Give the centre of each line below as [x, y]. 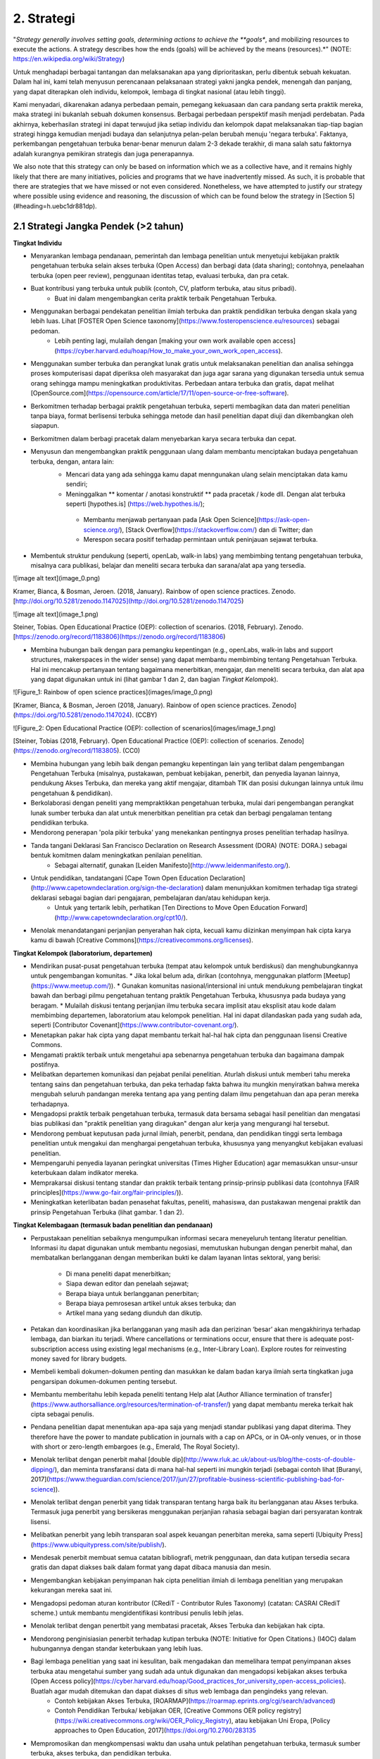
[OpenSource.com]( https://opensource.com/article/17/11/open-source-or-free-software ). [160, 393]
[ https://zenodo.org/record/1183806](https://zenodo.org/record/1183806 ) [119, 637]
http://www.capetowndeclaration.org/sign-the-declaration [117, 888]
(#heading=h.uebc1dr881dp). [55, 206]
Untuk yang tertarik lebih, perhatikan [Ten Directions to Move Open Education [167, 908]
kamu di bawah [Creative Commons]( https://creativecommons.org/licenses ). [142, 940]
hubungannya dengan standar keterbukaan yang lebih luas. [117, 1649]
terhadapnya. [50, 1104]
